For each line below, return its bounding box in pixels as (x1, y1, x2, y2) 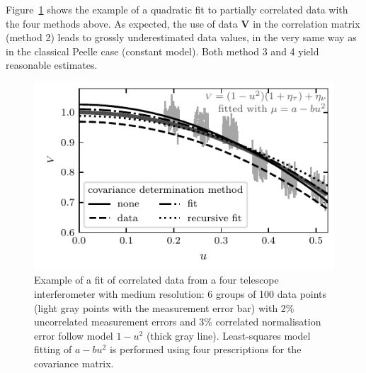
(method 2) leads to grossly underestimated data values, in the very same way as (6, 30, 357, 45)
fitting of (34, 342, 72, 357)
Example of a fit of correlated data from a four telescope (34, 272, 279, 287)
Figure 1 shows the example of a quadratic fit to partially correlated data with (6, 2, 348, 16)
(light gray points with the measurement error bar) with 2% (34, 300, 294, 315)
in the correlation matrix (253, 16, 360, 30)
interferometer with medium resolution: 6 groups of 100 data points (34, 286, 327, 301)
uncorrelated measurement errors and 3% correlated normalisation (34, 314, 321, 329)
